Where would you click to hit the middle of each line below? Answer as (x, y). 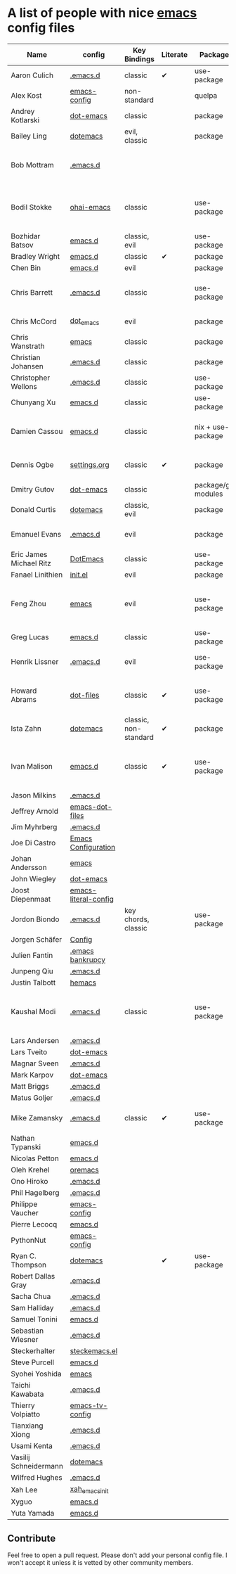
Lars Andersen (35, 1040)
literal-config (92, 899)
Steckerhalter (33, 1350)
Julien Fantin (32, 955)
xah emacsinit (89, 1490)
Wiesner (25, 1339)
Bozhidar (26, 236)
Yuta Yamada (33, 1514)
